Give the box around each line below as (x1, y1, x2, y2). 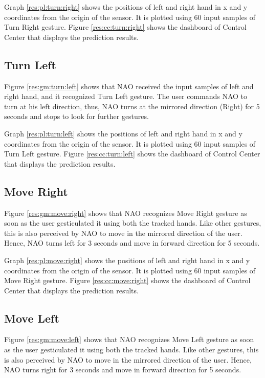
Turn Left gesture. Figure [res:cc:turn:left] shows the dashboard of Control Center (4, 148, 260, 159)
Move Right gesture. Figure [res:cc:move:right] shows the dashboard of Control (4, 275, 251, 286)
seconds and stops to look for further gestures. (4, 111, 149, 122)
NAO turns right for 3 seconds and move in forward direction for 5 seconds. (4, 364, 241, 375)
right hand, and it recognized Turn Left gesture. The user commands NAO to (4, 91, 248, 102)
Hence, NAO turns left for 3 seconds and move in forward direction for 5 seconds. (4, 237, 260, 248)
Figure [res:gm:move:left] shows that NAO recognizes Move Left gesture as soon (4, 334, 254, 345)
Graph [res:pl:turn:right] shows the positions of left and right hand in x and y (4, 2, 248, 12)
